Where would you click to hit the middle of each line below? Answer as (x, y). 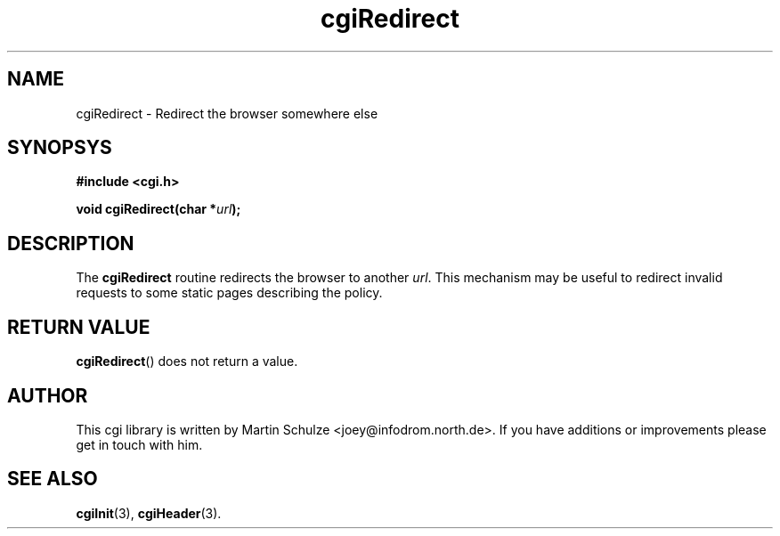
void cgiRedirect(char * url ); (158, 209)
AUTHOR (48, 395)
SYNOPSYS (60, 148)
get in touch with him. (139, 444)
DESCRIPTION (71, 243)
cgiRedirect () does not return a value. (187, 361)
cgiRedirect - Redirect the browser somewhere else (227, 113)
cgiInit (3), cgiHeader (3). (149, 513)
